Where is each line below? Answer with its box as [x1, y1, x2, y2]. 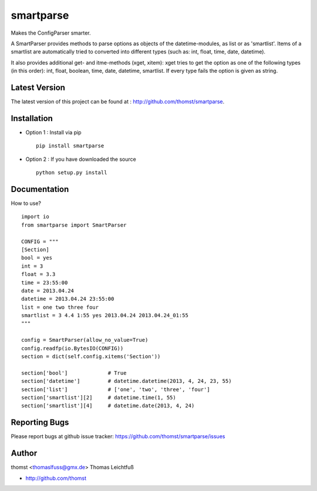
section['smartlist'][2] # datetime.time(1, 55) [21, 394, 176, 401]
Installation [11, 113, 53, 123]
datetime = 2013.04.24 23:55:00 [21, 295, 114, 302]
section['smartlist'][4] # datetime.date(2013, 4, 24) [21, 402, 195, 409]
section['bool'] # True [21, 369, 127, 376]
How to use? [11, 200, 41, 207]
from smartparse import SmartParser [21, 221, 127, 228]
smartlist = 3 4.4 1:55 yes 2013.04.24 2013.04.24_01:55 [21, 312, 189, 319]
